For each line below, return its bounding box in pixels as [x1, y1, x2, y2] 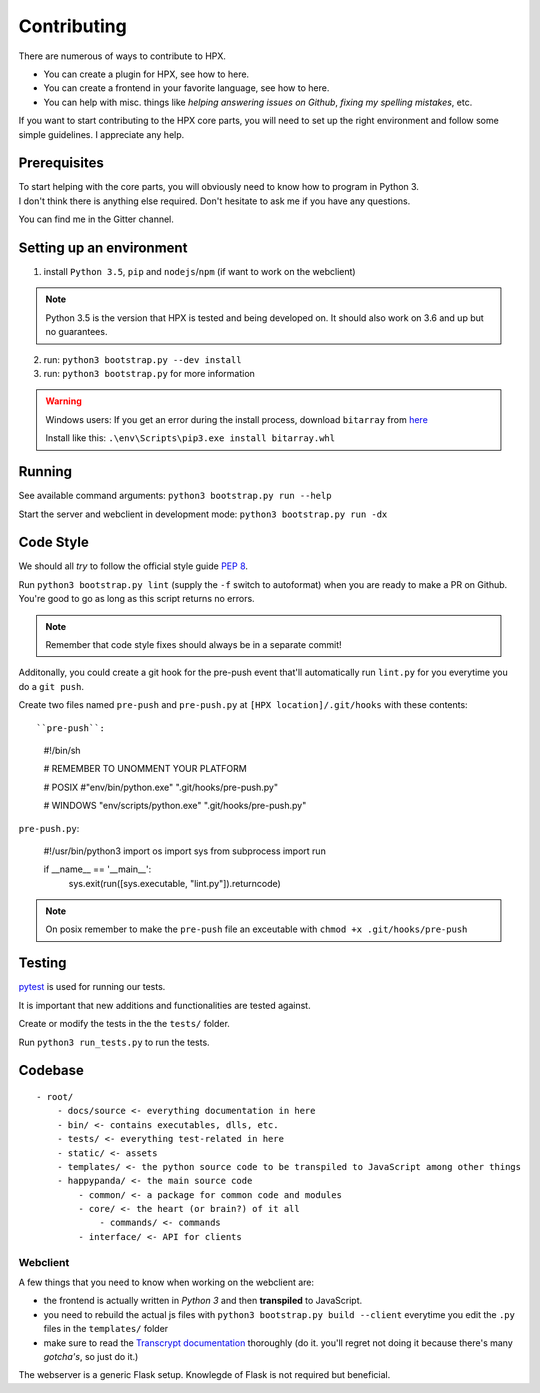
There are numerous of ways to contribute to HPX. [18, 50, 227, 62]
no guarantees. [45, 326, 108, 338]
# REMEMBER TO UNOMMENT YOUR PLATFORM [43, 763, 247, 775]
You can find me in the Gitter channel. [18, 213, 175, 225]
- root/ [36, 1091, 74, 1102]
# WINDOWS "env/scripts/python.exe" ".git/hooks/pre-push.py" [43, 800, 307, 812]
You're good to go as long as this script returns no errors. [18, 593, 255, 605]
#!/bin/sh [43, 744, 81, 756]
